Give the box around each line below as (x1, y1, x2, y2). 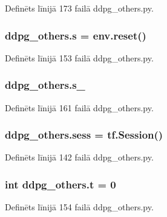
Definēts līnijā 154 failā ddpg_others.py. (5, 201, 154, 213)
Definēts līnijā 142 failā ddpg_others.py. (5, 151, 154, 164)
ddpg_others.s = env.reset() (5, 27, 146, 43)
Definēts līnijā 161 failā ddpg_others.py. (5, 101, 154, 114)
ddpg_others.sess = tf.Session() (5, 127, 163, 142)
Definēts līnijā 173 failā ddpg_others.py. (5, 2, 154, 14)
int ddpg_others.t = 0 (5, 176, 116, 191)
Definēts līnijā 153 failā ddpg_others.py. (5, 51, 154, 64)
